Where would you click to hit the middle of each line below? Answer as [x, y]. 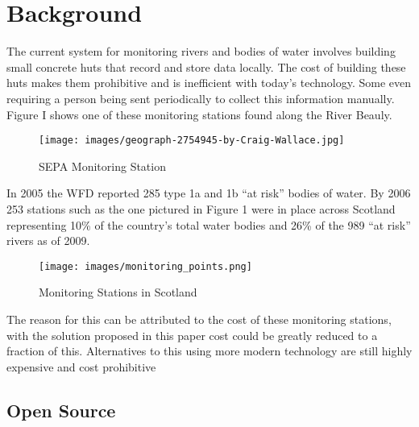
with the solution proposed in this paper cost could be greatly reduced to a [192, 335]
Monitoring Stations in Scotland [118, 292]
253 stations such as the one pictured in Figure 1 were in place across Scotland [201, 208]
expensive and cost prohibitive [81, 366]
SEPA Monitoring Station [102, 166]
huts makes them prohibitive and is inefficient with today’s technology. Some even [209, 83]
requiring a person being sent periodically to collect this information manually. [201, 98]
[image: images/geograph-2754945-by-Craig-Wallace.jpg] [192, 141]
